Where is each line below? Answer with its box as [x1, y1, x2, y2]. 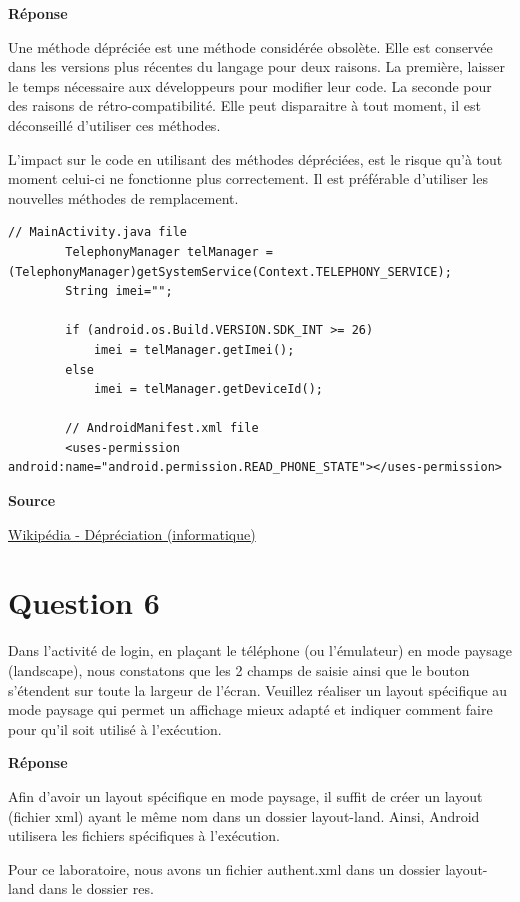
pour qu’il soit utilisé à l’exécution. [8, 718, 222, 739]
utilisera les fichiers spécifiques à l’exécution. [8, 825, 280, 846]
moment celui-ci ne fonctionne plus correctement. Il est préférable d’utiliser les [8, 168, 488, 189]
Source [8, 490, 56, 511]
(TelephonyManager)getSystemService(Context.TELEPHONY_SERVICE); [8, 264, 452, 279]
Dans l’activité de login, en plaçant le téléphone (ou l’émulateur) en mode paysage [8, 640, 512, 661]
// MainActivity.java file [8, 225, 187, 240]
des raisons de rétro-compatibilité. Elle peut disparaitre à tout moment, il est [8, 95, 481, 116]
